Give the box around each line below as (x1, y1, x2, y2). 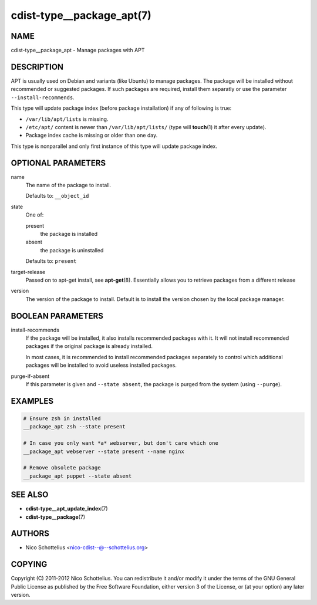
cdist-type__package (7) (25, 513, 85, 520)
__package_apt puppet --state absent (23, 472, 132, 479)
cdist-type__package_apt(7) (11, 9, 152, 22)
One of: (25, 211, 44, 218)
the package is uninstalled (40, 246, 104, 254)
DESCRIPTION (11, 62, 64, 72)
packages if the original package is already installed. (25, 343, 153, 350)
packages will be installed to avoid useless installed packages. (25, 361, 177, 369)
